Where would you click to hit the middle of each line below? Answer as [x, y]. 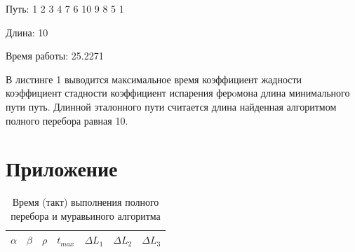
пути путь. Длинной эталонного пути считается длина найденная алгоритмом [171, 106]
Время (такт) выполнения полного [86, 202]
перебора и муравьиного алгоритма [86, 215]
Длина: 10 [27, 32]
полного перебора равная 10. [67, 120]
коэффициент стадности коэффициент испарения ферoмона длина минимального [178, 93]
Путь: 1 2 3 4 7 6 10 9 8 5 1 [65, 8]
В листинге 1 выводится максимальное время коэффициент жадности [154, 79]
